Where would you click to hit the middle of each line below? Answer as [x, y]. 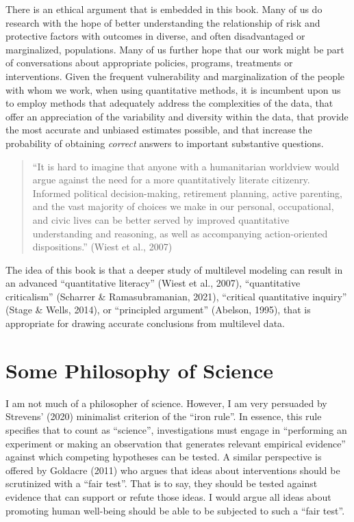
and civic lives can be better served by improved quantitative [161, 219]
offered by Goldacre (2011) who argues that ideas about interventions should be [173, 470]
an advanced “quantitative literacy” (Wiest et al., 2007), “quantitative [153, 283]
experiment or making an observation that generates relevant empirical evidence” [176, 443]
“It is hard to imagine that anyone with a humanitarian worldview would [186, 166]
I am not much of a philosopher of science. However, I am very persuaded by [166, 403]
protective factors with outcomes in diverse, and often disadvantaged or [155, 36]
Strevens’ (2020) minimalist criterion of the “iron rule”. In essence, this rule [164, 416]
